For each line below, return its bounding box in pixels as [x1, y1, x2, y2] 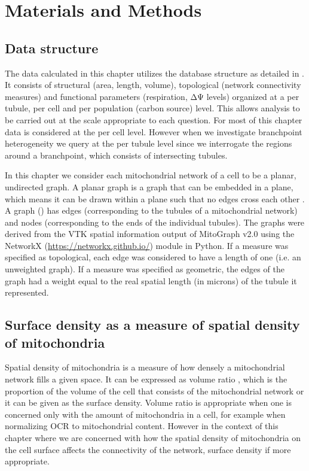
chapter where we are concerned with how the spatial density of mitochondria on [5, 432, 301, 444]
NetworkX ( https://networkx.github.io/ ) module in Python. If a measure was [5, 239, 289, 251]
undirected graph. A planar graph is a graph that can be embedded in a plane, [5, 180, 293, 193]
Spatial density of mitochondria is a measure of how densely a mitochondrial [5, 361, 285, 373]
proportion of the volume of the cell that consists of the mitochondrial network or [5, 384, 304, 397]
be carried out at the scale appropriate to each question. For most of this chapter [5, 113, 302, 126]
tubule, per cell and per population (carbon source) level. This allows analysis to [5, 102, 300, 114]
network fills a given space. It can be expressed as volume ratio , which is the [5, 373, 287, 385]
